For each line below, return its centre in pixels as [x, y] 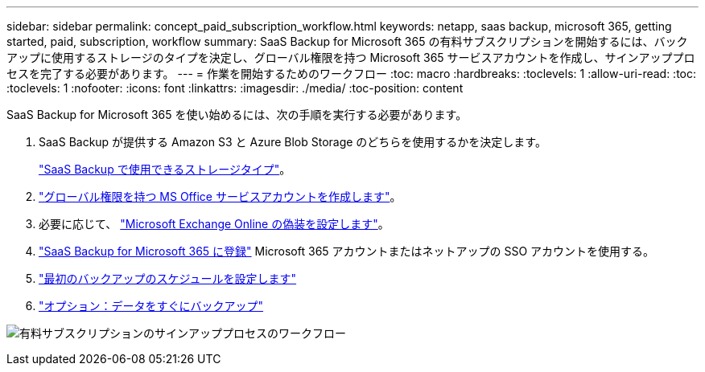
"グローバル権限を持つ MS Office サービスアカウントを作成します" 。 [220, 196]
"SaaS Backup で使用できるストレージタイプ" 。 [165, 169]
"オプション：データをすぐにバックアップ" [151, 306]
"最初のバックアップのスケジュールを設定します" [168, 278]
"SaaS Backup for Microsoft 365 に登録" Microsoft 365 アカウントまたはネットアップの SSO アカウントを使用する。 [347, 251]
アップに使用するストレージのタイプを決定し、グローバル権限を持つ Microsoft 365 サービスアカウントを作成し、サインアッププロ [351, 57]
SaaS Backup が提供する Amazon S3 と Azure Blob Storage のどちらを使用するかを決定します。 [293, 142]
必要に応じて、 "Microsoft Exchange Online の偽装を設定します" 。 [214, 224]
